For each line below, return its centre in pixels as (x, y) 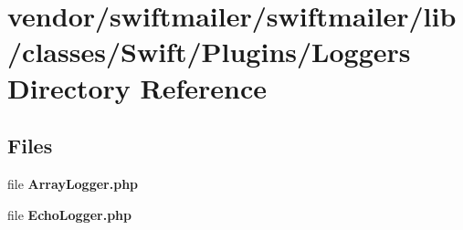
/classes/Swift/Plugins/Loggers (209, 52)
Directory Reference (137, 87)
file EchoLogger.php (70, 214)
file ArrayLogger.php (73, 183)
